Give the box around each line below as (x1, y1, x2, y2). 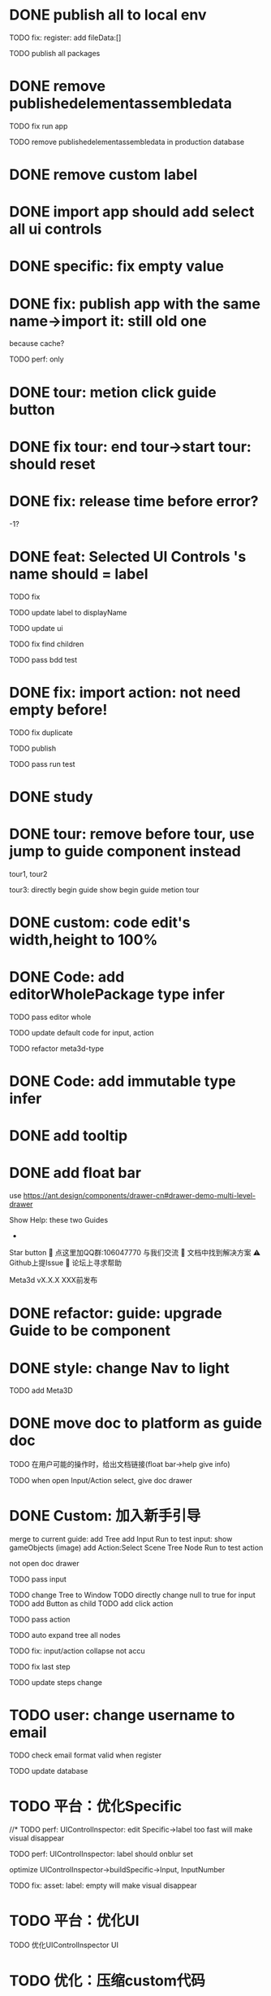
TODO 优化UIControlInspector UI (9, 1940, 118, 1950)
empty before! (9, 700, 108, 719)
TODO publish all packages (9, 48, 101, 58)
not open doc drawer (9, 1559, 80, 1569)
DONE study (9, 787, 93, 806)
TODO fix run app (9, 120, 68, 131)
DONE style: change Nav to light (9, 1359, 230, 1377)
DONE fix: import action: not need (9, 683, 241, 702)
